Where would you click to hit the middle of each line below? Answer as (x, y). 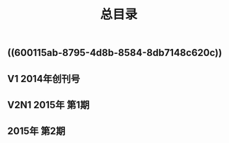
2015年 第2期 (36, 131)
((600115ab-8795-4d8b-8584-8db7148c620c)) (115, 53)
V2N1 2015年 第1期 (48, 104)
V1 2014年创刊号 (44, 79)
